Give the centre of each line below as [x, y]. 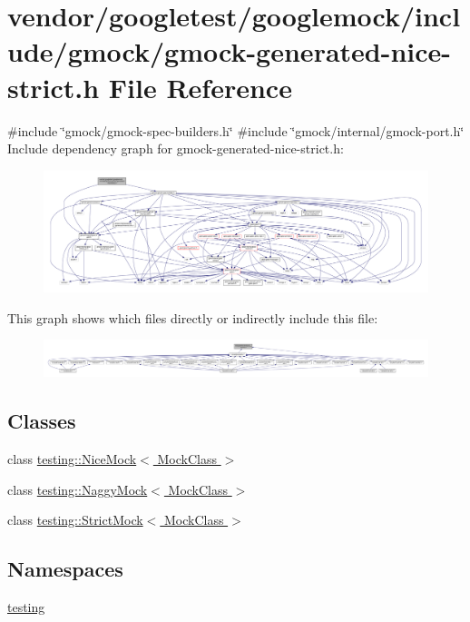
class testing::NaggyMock [78, 489]
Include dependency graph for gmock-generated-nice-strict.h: [176, 148]
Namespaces [65, 569]
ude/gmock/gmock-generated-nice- [230, 51]
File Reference [200, 87]
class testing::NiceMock [72, 459]
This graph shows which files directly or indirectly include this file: [193, 317]
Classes [42, 421]
